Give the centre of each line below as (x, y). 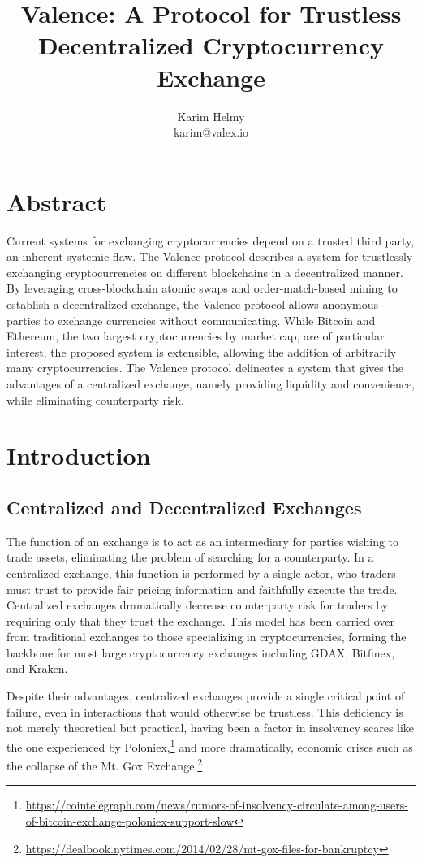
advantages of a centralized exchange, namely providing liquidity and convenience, (211, 383)
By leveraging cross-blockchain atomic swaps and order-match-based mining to (202, 288)
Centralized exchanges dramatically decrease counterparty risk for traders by (198, 605)
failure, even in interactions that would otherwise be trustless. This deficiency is (205, 711)
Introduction (79, 455)
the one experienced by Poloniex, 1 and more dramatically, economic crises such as (210, 745)
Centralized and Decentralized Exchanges (184, 507)
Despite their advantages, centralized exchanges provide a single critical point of (206, 696)
